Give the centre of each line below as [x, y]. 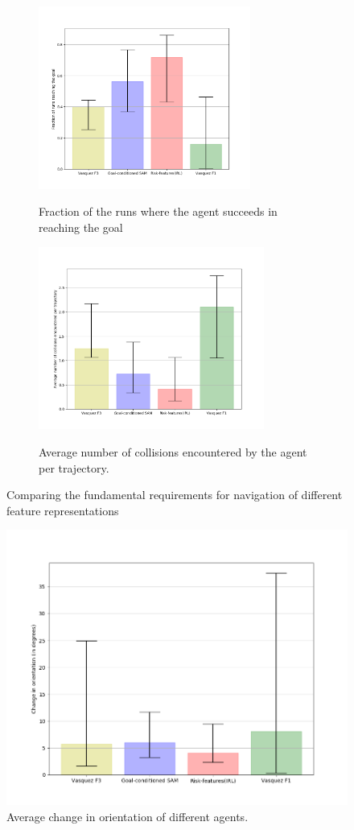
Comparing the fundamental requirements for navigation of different [175, 495]
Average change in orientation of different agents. [128, 816]
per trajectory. [74, 467]
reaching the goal [81, 227]
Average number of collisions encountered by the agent [173, 451]
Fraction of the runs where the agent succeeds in [158, 211]
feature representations [63, 510]
